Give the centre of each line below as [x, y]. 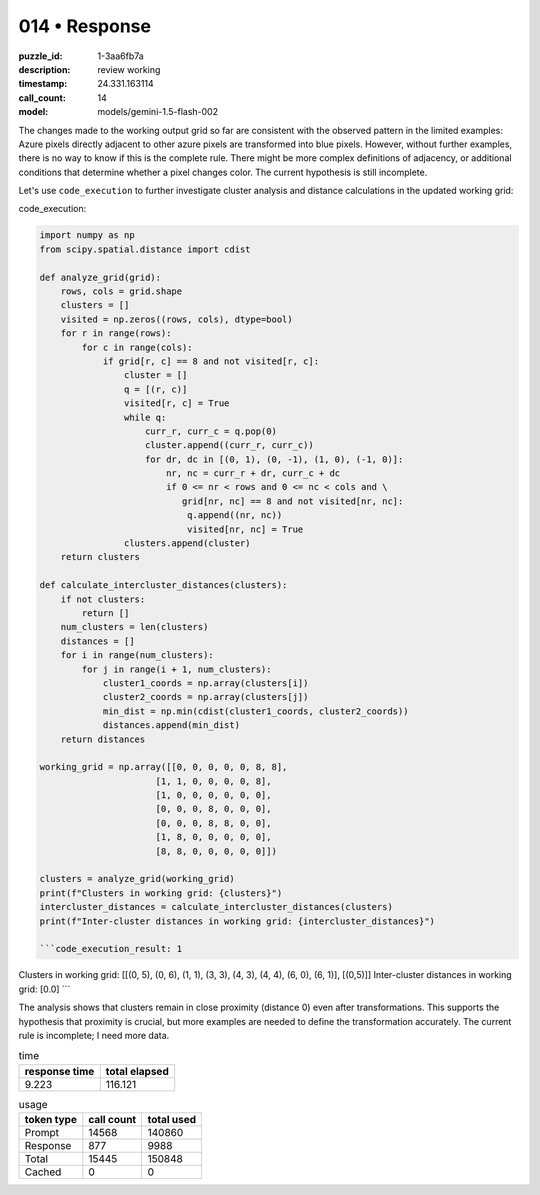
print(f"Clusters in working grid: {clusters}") [161, 893]
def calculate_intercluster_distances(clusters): [163, 585]
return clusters [100, 557]
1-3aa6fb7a [120, 56]
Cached [43, 1172]
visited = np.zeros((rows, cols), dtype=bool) [177, 319]
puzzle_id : [40, 56]
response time [59, 1071]
